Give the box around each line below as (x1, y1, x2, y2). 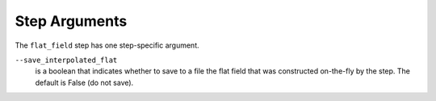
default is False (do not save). (35, 78, 134, 87)
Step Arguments (15, 12, 128, 30)
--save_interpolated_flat (15, 55, 118, 65)
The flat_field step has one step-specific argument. (15, 40, 199, 50)
